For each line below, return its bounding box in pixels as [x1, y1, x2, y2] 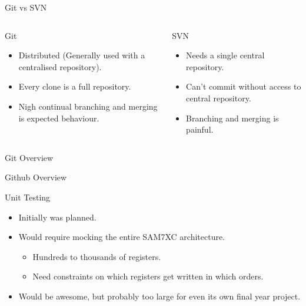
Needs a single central [186, 49, 265, 61]
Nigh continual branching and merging [18, 100, 158, 112]
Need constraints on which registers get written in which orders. [32, 270, 264, 282]
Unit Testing [5, 190, 51, 203]
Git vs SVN [5, 1, 47, 13]
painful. [186, 123, 214, 136]
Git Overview [5, 151, 54, 163]
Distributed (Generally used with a [18, 49, 145, 61]
